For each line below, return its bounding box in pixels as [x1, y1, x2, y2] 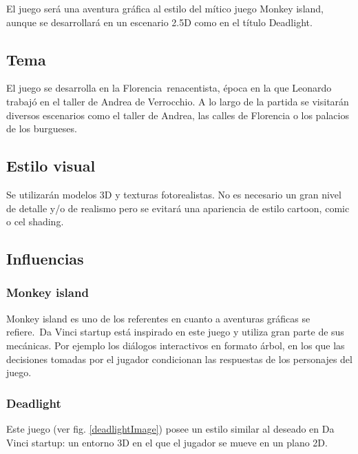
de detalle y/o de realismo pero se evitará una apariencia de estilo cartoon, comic [6, 200, 350, 215]
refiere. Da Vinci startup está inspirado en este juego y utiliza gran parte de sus [6, 324, 344, 339]
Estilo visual [6, 155, 96, 176]
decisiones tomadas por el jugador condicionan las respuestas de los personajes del [6, 351, 352, 366]
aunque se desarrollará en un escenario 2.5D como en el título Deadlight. [6, 14, 313, 29]
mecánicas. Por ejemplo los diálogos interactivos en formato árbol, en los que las [6, 338, 345, 352]
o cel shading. [6, 214, 64, 229]
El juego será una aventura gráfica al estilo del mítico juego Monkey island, [6, 1, 324, 15]
